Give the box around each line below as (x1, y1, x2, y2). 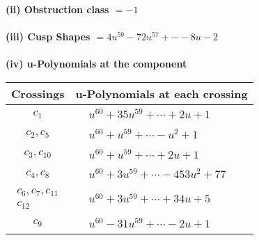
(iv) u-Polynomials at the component (6, 56, 187, 71)
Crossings (11, 85, 65, 102)
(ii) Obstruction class (6, 2, 109, 16)
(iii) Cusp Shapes (6, 29, 91, 44)
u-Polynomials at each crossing (75, 85, 248, 102)
